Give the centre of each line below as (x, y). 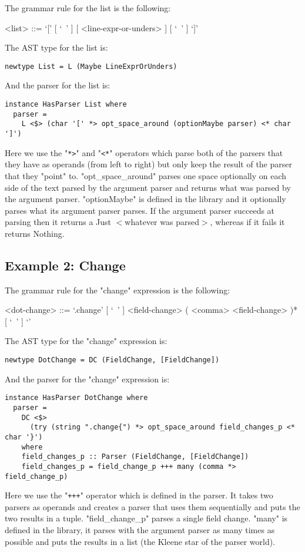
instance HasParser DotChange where (76, 398)
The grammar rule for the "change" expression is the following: (118, 290)
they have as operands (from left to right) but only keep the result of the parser (148, 164)
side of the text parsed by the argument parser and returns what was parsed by (148, 187)
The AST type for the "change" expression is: (86, 341)
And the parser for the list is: (58, 85)
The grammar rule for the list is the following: (88, 8)
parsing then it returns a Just (58, 222)
